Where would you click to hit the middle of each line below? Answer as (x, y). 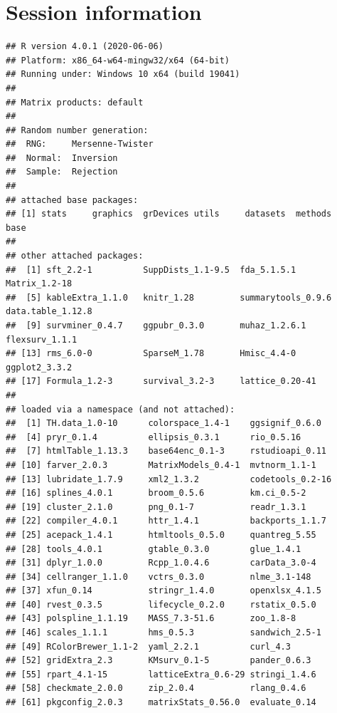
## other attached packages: (75, 256)
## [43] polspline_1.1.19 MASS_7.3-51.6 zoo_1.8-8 (151, 619)
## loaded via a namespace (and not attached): (121, 409)
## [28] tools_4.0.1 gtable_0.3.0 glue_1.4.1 (154, 549)
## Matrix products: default (75, 102)
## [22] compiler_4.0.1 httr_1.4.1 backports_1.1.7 (166, 521)
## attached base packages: (72, 200)
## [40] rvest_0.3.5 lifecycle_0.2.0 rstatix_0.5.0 (161, 604)
